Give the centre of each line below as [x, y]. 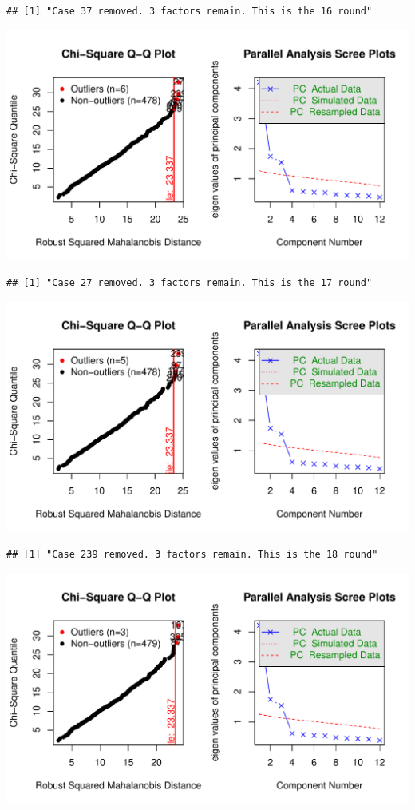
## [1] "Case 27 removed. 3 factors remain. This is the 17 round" [190, 283]
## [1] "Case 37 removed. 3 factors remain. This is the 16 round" [190, 11]
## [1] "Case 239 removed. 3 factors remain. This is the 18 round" [192, 555]
